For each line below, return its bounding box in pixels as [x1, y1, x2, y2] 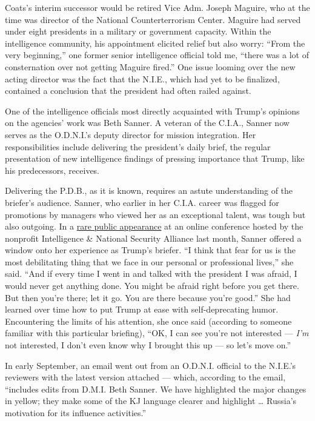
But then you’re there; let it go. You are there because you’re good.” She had [5, 291, 291, 303]
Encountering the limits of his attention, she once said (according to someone [5, 314, 292, 327]
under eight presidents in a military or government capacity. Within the [5, 25, 271, 38]
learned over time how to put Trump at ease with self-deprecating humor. [5, 303, 279, 316]
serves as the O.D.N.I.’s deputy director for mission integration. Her [5, 128, 256, 141]
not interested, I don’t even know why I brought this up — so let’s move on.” [5, 339, 291, 351]
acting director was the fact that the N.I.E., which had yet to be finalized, [5, 72, 280, 85]
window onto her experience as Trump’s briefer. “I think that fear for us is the [5, 244, 296, 256]
